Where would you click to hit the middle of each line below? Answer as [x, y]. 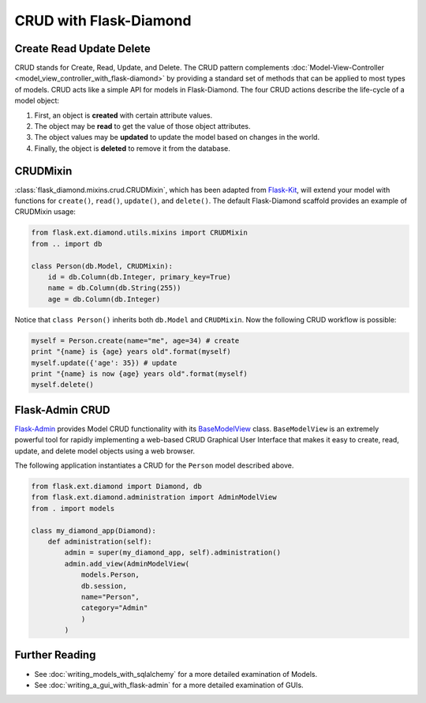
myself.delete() [63, 385]
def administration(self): [100, 541]
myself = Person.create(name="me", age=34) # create [135, 340]
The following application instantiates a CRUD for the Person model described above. [154, 465]
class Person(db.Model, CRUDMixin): [102, 266]
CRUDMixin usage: [45, 212]
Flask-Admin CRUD [62, 410]
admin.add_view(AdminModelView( [127, 564]
